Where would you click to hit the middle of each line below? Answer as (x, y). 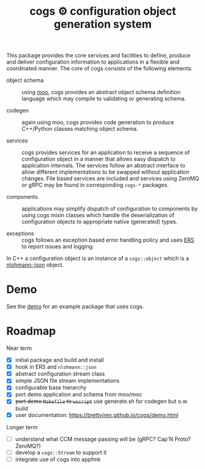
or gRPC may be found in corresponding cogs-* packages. (95, 185)
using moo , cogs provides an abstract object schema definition (101, 92)
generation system (103, 24)
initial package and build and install (59, 360)
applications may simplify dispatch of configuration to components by (110, 209)
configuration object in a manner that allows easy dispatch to (99, 159)
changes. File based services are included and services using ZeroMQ (110, 179)
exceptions (20, 234)
